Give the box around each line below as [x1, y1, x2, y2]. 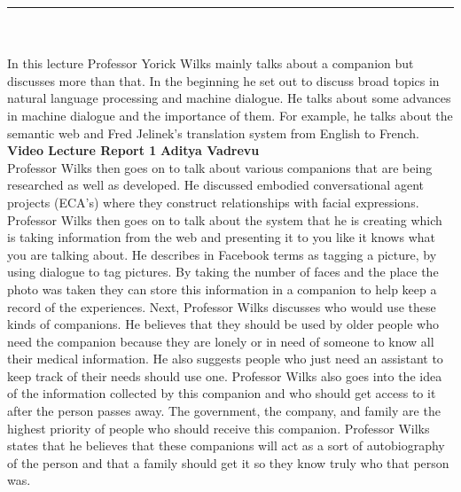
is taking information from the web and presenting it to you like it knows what [7, 228, 435, 246]
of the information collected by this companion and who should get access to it [7, 384, 436, 402]
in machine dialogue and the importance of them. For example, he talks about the [7, 105, 453, 124]
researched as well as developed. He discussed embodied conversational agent [7, 176, 424, 194]
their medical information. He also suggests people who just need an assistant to [7, 349, 443, 368]
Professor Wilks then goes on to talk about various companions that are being [7, 158, 433, 176]
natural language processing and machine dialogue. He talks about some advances [7, 89, 451, 107]
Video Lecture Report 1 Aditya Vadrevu [7, 141, 260, 160]
